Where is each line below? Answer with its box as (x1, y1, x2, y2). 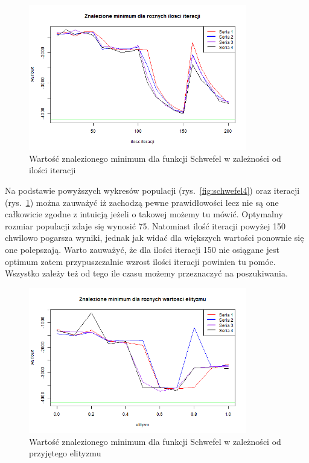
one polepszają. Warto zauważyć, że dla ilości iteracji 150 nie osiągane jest (5, 243, 279, 255)
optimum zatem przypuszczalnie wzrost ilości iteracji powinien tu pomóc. (5, 255, 276, 267)
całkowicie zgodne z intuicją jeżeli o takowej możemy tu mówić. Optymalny (5, 208, 283, 220)
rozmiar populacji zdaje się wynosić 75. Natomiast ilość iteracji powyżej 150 (5, 219, 286, 232)
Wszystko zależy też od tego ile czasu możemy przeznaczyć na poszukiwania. (5, 267, 288, 279)
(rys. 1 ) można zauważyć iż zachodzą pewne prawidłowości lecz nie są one (5, 196, 279, 208)
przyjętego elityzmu (29, 447, 101, 459)
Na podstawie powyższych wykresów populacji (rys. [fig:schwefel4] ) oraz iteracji (5, 184, 300, 197)
